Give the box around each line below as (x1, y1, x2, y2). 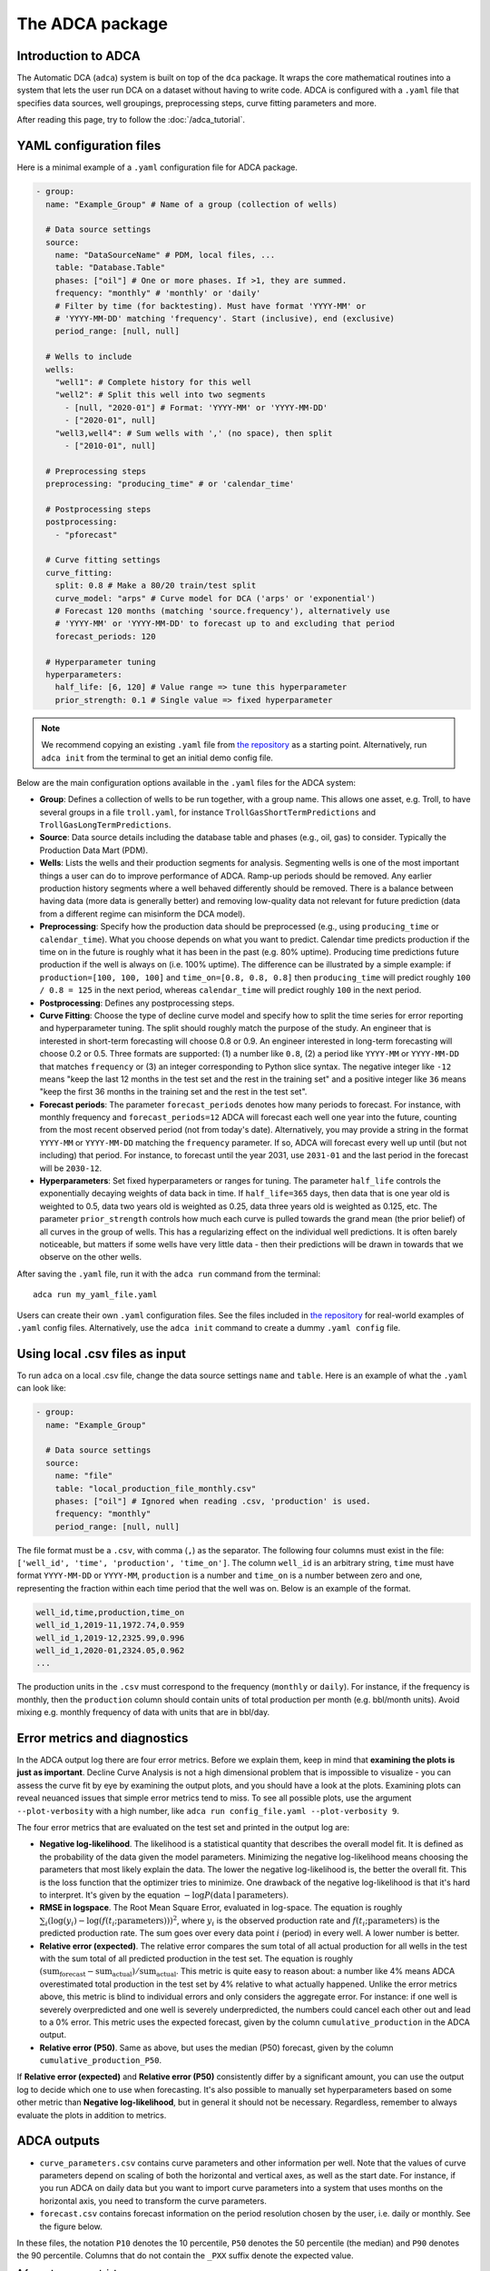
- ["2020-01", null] (64, 415, 156, 426)
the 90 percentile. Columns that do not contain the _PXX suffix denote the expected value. (16, 2250, 354, 2261)
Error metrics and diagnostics (16, 1731, 189, 1746)
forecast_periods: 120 (54, 631, 156, 641)
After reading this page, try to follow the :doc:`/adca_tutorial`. (16, 114, 245, 125)
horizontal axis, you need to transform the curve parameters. (39, 2195, 267, 2207)
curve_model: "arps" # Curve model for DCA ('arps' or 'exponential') (54, 593, 377, 603)
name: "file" (54, 1471, 113, 1481)
